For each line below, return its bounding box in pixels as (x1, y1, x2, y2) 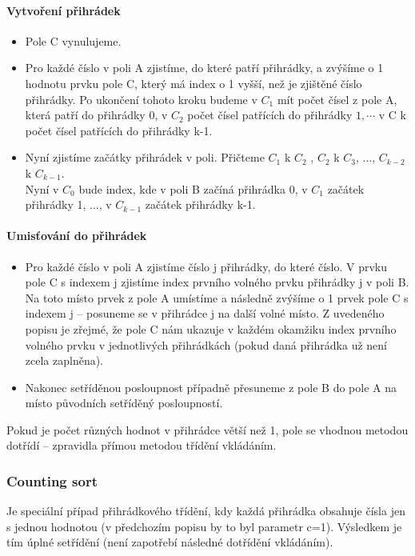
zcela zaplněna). (25, 352, 104, 369)
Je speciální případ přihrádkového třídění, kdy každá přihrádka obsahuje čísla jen (6, 502, 405, 519)
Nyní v (25, 180, 59, 197)
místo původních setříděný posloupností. (25, 394, 223, 411)
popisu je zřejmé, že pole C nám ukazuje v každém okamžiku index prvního (25, 320, 397, 337)
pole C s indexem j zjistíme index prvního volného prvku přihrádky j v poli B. (25, 274, 409, 290)
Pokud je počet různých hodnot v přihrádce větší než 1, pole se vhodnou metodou (6, 421, 409, 438)
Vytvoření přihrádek (6, 2, 121, 18)
